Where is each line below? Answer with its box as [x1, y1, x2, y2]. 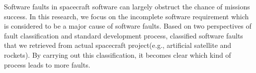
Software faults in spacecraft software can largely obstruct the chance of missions [4, 1, 250, 11]
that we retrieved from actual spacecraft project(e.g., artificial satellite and [4, 40, 232, 50]
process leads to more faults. [4, 59, 90, 70]
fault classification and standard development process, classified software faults [4, 30, 243, 40]
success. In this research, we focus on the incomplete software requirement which [4, 11, 249, 21]
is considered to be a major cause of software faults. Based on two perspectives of [4, 21, 252, 31]
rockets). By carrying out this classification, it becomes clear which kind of [4, 49, 231, 60]
